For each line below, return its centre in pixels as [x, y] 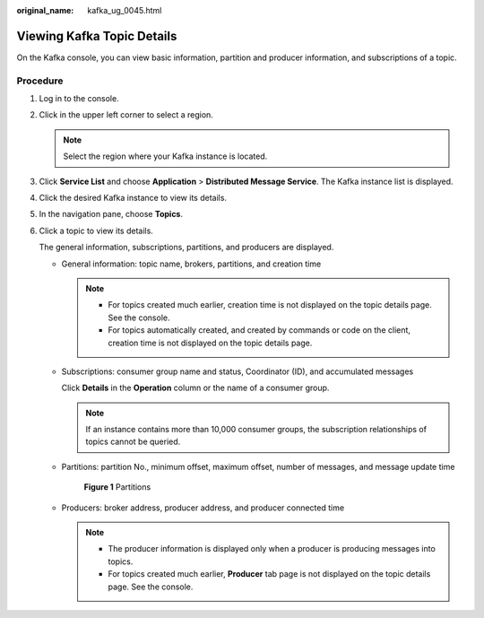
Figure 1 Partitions [117, 487]
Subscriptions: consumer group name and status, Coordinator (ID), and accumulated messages [238, 371]
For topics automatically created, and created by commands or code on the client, [259, 330]
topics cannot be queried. [133, 442]
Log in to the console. [79, 99]
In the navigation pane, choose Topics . [111, 214]
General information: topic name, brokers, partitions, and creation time [191, 264]
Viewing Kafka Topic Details [97, 36]
